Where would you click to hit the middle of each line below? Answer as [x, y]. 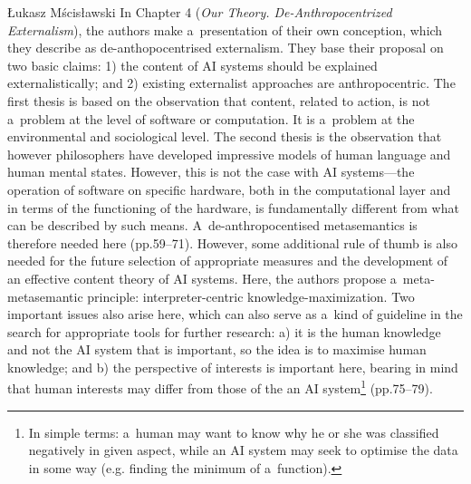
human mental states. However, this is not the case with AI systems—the [211, 172]
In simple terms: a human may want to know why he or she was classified [234, 432]
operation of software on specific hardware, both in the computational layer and [229, 189]
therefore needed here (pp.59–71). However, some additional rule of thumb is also [233, 242]
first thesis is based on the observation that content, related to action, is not [219, 100]
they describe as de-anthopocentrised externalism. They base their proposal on [226, 48]
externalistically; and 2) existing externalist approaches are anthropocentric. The [231, 83]
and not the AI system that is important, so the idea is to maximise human [217, 349]
